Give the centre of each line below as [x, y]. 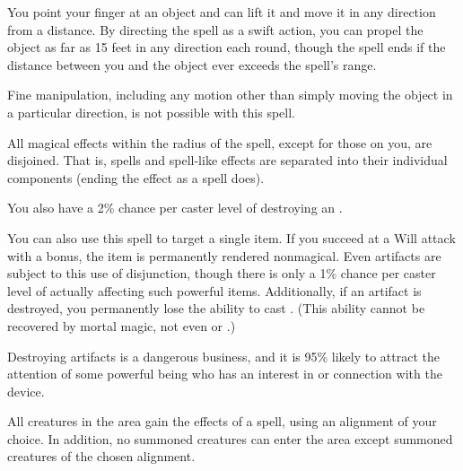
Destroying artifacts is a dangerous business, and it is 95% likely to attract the [224, 356]
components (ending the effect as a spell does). [136, 177]
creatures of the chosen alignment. [101, 456]
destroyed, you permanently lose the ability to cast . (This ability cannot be [216, 308]
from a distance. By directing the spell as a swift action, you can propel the [215, 29]
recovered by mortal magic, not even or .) [122, 325]
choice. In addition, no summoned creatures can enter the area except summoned [230, 438]
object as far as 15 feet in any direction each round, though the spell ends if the [227, 47]
